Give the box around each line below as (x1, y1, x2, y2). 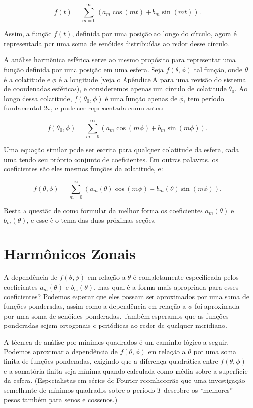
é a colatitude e (4, 74, 51, 84)
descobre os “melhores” (163, 384, 233, 395)
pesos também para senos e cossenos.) (4, 394, 118, 405)
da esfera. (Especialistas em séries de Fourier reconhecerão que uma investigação (4, 375, 245, 385)
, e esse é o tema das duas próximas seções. (26, 215, 156, 225)
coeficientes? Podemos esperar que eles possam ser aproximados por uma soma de (4, 291, 249, 301)
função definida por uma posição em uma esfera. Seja (4, 64, 164, 74)
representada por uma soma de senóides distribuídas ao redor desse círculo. (4, 38, 229, 48)
